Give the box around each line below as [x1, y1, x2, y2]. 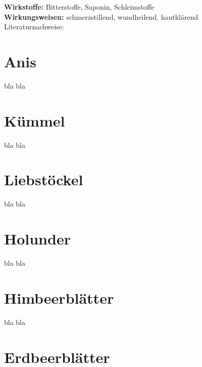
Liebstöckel [4, 169, 83, 190]
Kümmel [4, 110, 65, 131]
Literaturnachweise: [4, 21, 64, 32]
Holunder [4, 228, 71, 249]
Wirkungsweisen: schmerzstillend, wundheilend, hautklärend [4, 11, 198, 22]
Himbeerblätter [4, 287, 114, 308]
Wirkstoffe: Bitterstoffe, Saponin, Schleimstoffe [4, 2, 155, 12]
